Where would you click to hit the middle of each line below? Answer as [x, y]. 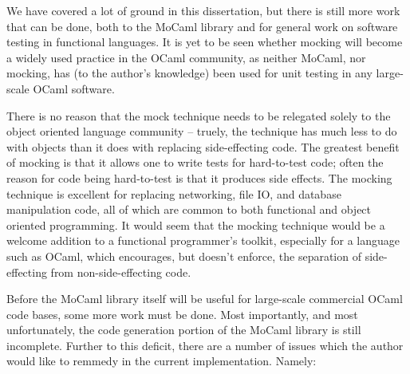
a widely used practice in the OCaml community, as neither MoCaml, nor [186, 57]
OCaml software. [74, 88]
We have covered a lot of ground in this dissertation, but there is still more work [203, 10]
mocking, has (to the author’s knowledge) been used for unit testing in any [189, 73]
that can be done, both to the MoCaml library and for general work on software [202, 26]
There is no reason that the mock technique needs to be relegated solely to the [199, 115]
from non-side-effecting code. [121, 272]
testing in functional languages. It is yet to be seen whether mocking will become [205, 42]
